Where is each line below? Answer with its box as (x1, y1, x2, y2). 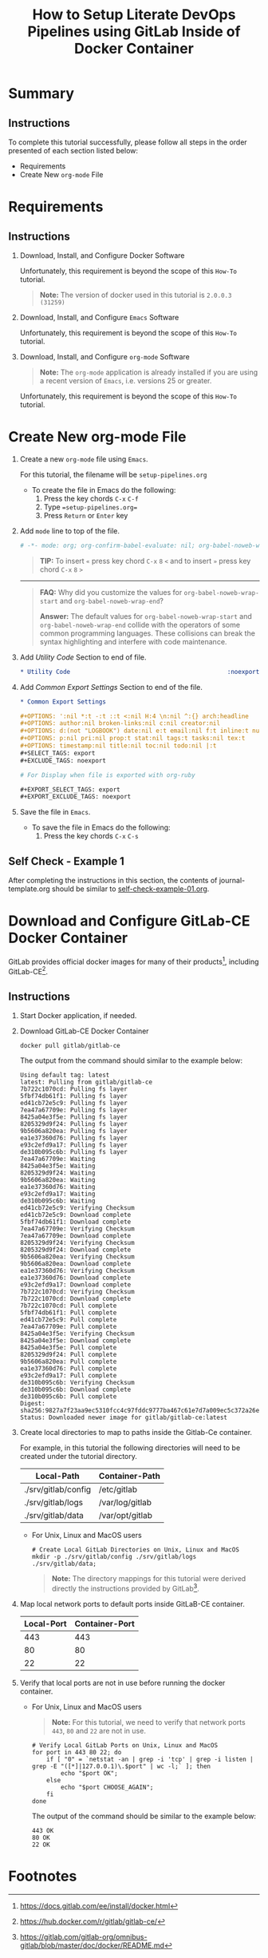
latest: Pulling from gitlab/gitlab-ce (19, 1078, 153, 1087)
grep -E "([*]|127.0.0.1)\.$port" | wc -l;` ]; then (31, 1762, 211, 1770)
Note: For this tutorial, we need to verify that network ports (51, 1717, 246, 1726)
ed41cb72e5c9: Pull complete (19, 1316, 117, 1324)
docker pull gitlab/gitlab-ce (19, 1042, 121, 1050)
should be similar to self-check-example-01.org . (51, 884, 210, 894)
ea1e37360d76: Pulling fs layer (19, 1134, 128, 1143)
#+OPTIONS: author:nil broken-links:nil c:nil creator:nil (19, 719, 221, 727)
